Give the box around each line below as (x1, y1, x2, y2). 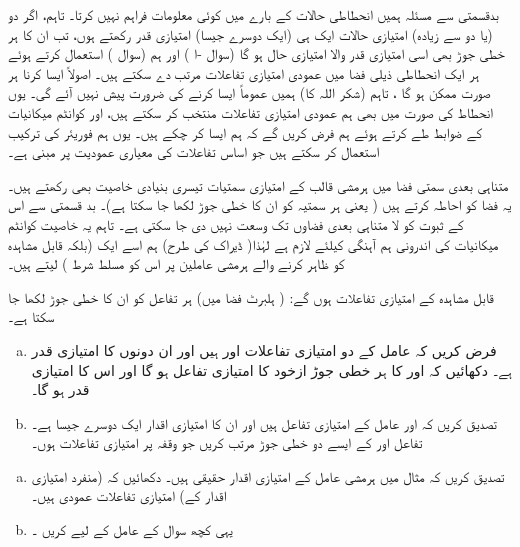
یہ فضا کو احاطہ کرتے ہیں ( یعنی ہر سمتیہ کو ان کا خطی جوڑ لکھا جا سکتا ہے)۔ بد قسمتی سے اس (8, 194, 512, 215)
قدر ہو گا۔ (31, 379, 90, 400)
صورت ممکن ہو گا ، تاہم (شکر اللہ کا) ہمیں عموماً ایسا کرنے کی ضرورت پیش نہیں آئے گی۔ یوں (8, 82, 491, 103)
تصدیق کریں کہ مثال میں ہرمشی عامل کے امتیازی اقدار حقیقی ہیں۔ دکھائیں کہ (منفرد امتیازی (31, 465, 505, 486)
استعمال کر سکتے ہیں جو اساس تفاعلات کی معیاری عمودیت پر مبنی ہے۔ (8, 141, 380, 162)
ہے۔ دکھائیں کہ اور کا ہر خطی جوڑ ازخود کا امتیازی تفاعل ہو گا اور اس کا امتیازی (31, 359, 512, 380)
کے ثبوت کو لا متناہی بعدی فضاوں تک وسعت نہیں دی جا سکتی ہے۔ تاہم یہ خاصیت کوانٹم (8, 213, 464, 234)
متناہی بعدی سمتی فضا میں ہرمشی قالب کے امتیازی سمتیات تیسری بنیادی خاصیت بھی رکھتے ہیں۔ (8, 174, 509, 195)
